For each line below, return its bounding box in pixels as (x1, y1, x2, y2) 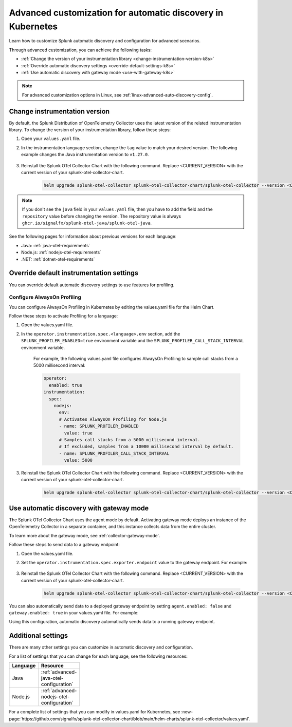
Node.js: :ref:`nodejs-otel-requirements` (21, 249, 102, 255)
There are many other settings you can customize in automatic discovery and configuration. (9, 644, 193, 650)
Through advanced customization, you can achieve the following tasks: (9, 47, 152, 53)
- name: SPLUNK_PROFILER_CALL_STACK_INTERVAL (59, 451, 170, 456)
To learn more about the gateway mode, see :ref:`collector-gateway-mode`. (9, 532, 161, 538)
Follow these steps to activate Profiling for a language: (9, 313, 118, 319)
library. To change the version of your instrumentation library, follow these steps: (9, 127, 171, 133)
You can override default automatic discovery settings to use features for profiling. (9, 282, 175, 288)
